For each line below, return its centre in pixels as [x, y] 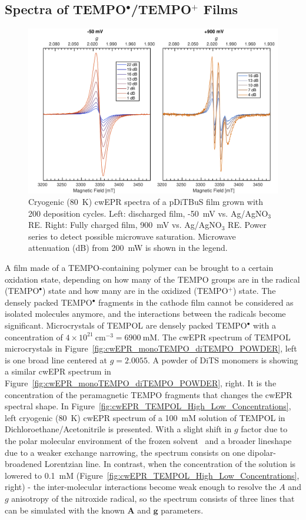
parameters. [182, 510]
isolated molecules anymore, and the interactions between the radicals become [145, 314]
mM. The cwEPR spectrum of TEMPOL [217, 337]
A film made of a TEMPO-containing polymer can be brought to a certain [139, 268]
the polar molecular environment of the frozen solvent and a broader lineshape [148, 440]
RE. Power [247, 225]
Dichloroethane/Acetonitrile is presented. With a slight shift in [118, 429]
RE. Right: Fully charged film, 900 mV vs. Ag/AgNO [125, 225]
